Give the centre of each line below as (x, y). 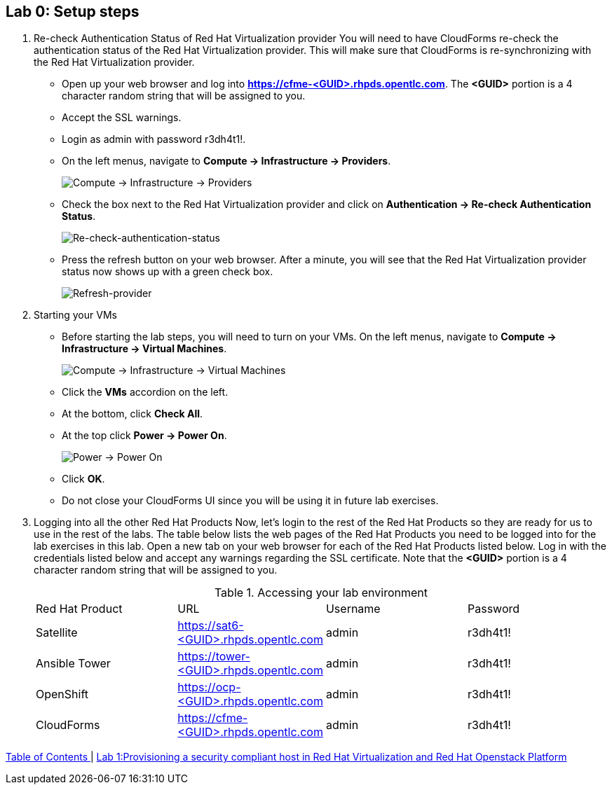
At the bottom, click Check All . (132, 414)
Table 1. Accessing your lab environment (321, 593)
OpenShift (62, 694)
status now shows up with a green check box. (168, 272)
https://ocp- (209, 687)
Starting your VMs (75, 315)
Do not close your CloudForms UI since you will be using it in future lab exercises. (250, 501)
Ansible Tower (73, 664)
